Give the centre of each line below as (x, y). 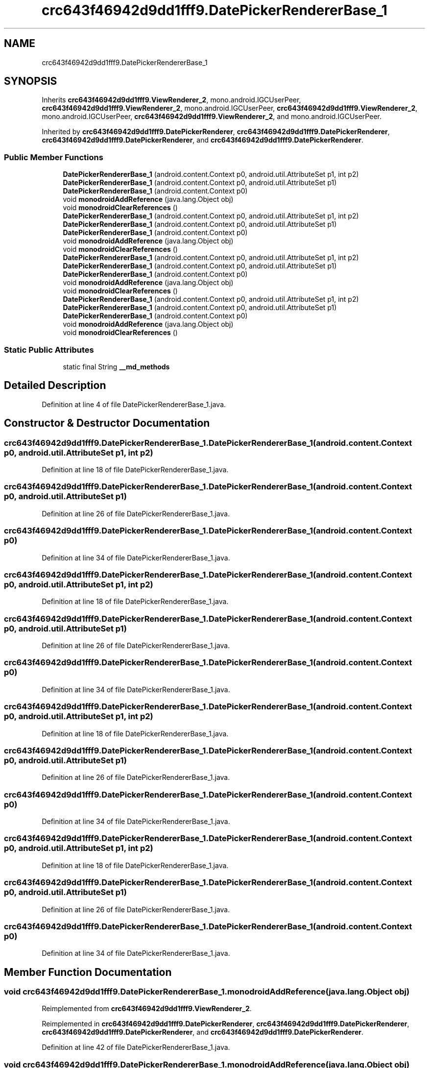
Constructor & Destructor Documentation (107, 423)
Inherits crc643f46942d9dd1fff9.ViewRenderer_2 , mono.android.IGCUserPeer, (171, 100)
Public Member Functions (54, 157)
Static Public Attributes (49, 350)
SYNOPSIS (31, 81)
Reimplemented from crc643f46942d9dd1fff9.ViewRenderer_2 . (147, 1009)
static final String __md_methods (116, 366)
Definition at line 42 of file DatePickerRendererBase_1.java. (136, 1047)
